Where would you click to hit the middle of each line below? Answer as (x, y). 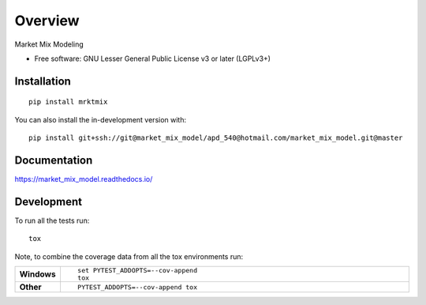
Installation (43, 81)
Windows (37, 274)
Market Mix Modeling (49, 44)
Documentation (54, 160)
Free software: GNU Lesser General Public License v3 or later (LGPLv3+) (153, 58)
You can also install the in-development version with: (101, 119)
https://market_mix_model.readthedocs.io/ (84, 179)
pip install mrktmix (68, 102)
